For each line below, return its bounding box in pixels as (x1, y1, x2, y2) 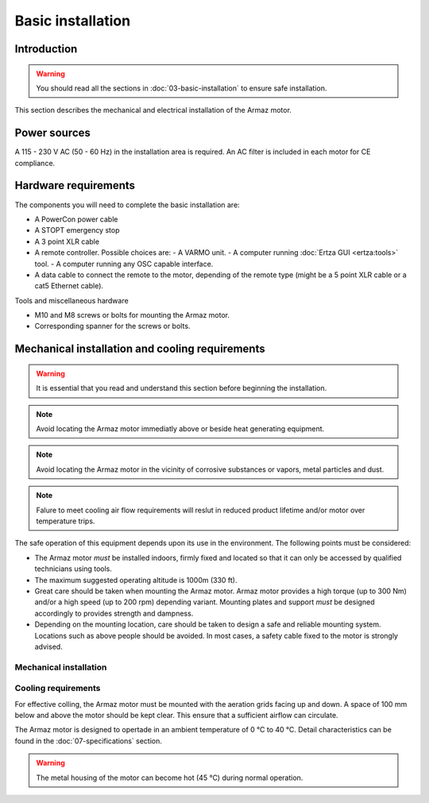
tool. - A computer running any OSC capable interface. (34, 259, 214, 268)
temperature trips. (36, 516, 95, 526)
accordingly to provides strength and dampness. (34, 608, 194, 618)
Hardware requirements (14, 179, 135, 192)
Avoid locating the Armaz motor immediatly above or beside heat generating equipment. (36, 424, 325, 434)
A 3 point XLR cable (34, 237, 99, 246)
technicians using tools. (34, 564, 113, 573)
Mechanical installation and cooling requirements (14, 342, 265, 356)
